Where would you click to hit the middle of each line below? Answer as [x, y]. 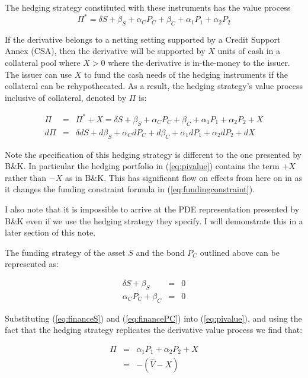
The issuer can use [38, 74]
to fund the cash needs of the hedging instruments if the [186, 74]
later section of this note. [50, 232]
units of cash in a [249, 51]
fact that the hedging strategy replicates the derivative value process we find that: [154, 330]
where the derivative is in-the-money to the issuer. [199, 63]
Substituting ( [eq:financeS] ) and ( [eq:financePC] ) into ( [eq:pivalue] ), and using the [153, 318]
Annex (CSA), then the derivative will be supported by [105, 51]
